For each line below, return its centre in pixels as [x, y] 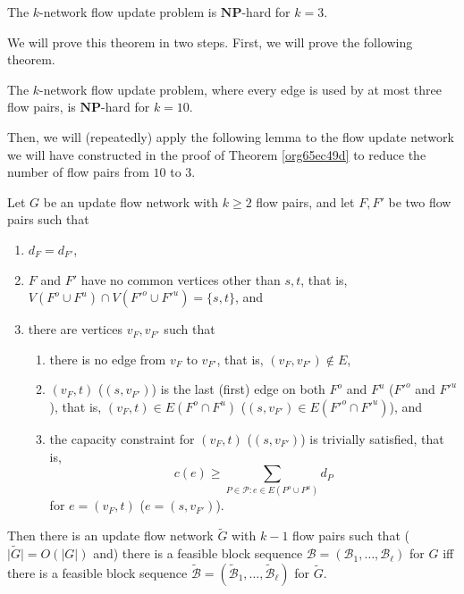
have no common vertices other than [181, 279]
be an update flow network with [131, 201]
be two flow [420, 201]
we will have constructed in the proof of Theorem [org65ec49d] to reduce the [217, 154]
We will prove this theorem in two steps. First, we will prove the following [210, 42]
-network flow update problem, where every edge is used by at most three [241, 89]
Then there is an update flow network [110, 535]
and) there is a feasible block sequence [198, 553]
